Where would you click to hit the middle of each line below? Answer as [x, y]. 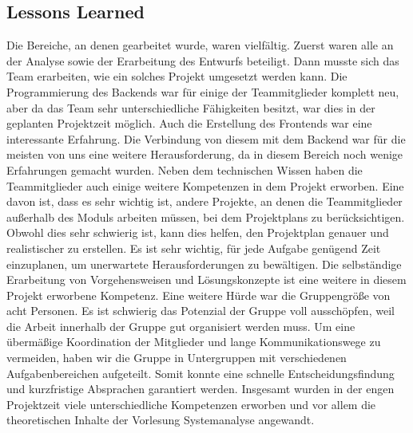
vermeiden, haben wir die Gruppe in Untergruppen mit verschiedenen [177, 358]
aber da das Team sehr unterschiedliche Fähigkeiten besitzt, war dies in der [191, 107]
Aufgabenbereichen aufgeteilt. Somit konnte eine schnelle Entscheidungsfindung [201, 373]
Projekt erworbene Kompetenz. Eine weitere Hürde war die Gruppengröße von [199, 295]
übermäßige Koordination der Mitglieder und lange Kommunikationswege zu [194, 342]
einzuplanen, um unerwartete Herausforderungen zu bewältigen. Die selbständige [204, 264]
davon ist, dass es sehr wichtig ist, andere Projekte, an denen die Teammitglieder [205, 201]
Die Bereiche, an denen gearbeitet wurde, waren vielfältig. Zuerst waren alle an [200, 45]
